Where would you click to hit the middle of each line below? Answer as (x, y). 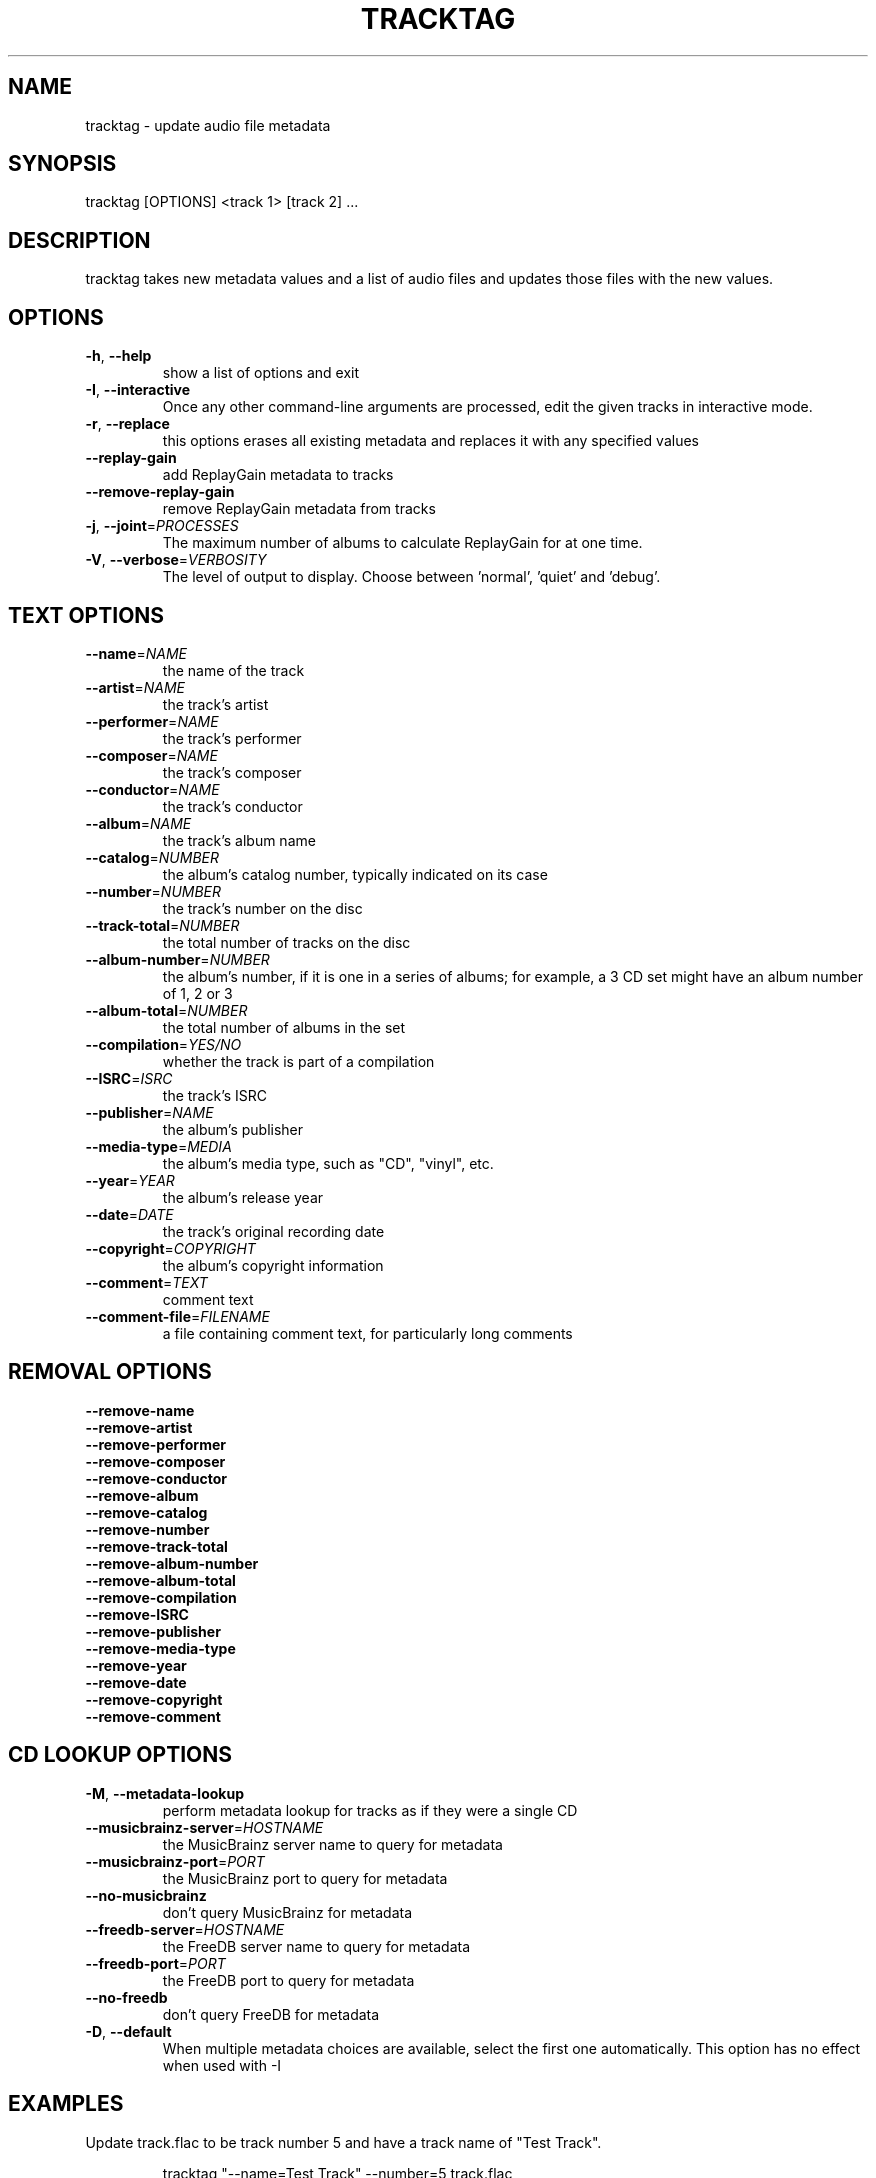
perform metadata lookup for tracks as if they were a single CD (370, 1810)
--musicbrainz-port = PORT (175, 1861)
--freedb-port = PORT (155, 1963)
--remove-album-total (160, 1580)
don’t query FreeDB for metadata (271, 2014)
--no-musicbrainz (146, 1895)
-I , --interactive (138, 390)
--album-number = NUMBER (177, 959)
